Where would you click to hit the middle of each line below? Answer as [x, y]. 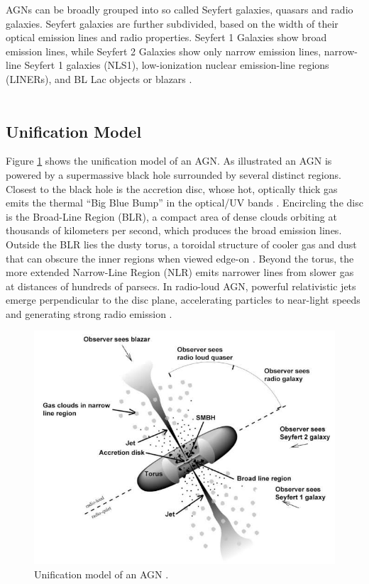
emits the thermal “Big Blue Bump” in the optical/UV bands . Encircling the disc [184, 203]
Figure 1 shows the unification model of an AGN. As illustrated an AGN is [169, 161]
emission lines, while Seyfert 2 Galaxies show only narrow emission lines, [164, 51]
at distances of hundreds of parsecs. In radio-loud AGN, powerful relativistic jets [181, 286]
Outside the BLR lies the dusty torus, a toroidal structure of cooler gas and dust [181, 244]
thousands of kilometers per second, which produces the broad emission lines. [174, 230]
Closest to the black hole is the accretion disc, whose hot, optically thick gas [172, 188]
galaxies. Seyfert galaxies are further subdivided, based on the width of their [172, 23]
